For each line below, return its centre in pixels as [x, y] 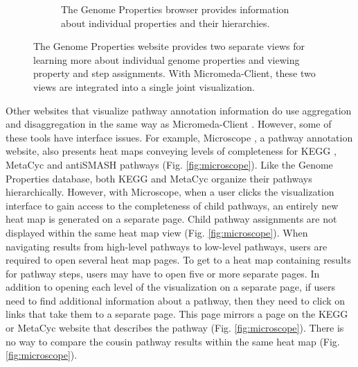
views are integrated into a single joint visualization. [144, 86]
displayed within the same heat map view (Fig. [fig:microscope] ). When [157, 232]
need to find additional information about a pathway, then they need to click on [176, 300]
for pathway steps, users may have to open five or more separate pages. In [163, 273]
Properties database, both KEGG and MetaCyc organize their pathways [159, 178]
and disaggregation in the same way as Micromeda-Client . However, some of [169, 124]
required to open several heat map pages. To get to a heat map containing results [178, 260]
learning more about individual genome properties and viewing [167, 59]
